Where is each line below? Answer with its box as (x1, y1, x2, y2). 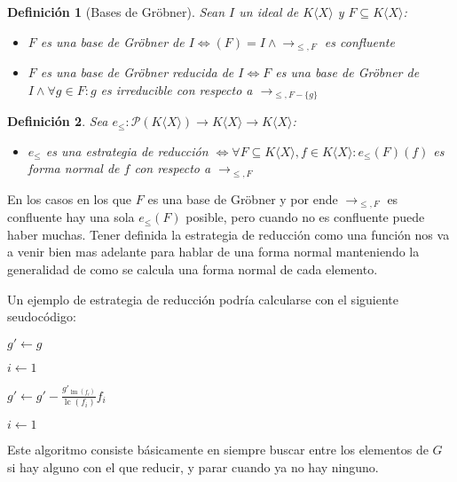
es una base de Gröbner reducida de (40, 63, 234, 82)
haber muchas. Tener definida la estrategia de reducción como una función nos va (7, 225, 450, 243)
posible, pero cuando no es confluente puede (185, 208, 425, 226)
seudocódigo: (7, 307, 76, 326)
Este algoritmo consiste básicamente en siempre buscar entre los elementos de (7, 440, 429, 459)
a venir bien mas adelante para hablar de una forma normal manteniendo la (7, 242, 420, 261)
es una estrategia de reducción (45, 141, 209, 160)
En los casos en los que (7, 189, 132, 208)
